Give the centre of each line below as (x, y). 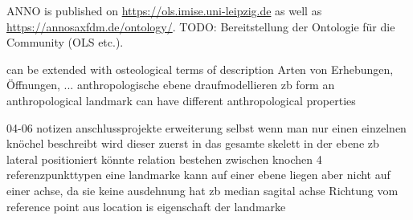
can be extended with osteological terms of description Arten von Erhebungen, (200, 69)
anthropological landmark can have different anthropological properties (181, 100)
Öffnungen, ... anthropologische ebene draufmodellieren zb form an (171, 85)
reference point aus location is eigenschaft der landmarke (146, 206)
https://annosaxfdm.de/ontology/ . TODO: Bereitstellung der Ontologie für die (201, 26)
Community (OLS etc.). (65, 42)
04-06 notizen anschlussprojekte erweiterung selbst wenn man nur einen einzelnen (206, 127)
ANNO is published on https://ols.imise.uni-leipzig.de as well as (164, 10)
